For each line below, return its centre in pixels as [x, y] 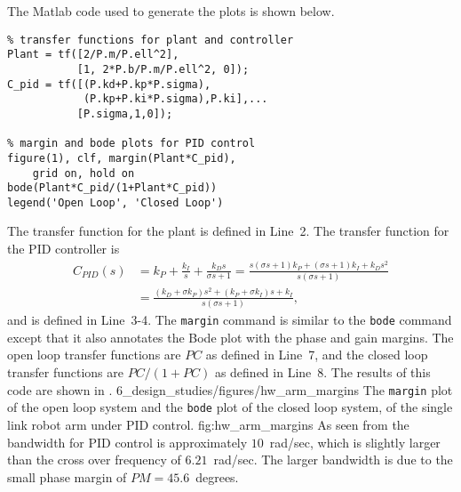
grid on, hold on [83, 173]
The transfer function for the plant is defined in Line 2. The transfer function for [228, 231]
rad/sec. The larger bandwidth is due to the [333, 460]
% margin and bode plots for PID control [131, 144]
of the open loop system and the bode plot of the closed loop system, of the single [230, 407]
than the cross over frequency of [94, 460]
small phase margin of [67, 476]
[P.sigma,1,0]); [125, 113]
